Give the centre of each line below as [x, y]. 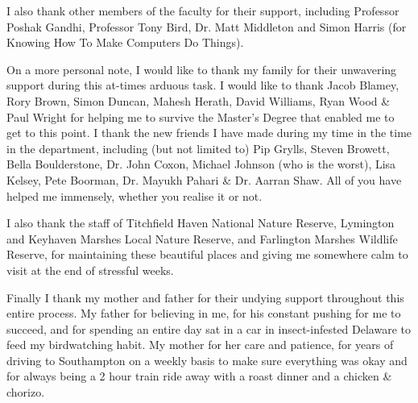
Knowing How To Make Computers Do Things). [125, 42]
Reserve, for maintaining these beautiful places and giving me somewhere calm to [207, 254]
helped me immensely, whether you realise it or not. [135, 195]
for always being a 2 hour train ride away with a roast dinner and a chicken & [199, 376]
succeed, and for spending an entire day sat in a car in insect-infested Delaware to [209, 328]
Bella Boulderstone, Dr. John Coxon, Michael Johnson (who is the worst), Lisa [201, 164]
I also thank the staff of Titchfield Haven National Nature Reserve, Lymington [201, 223]
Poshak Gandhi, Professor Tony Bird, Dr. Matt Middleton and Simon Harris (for [207, 26]
